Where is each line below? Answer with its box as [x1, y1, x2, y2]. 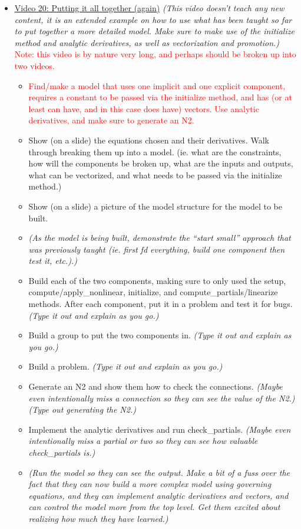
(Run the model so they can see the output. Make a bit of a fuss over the [28, 466, 290, 478]
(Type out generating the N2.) [28, 403, 136, 416]
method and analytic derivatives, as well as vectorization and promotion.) [14, 36, 280, 48]
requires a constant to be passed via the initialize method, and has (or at [28, 91, 292, 103]
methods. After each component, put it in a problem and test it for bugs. [28, 298, 293, 310]
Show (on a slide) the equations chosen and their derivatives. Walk [28, 133, 269, 146]
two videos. [14, 59, 55, 71]
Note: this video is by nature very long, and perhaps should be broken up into [14, 48, 296, 60]
